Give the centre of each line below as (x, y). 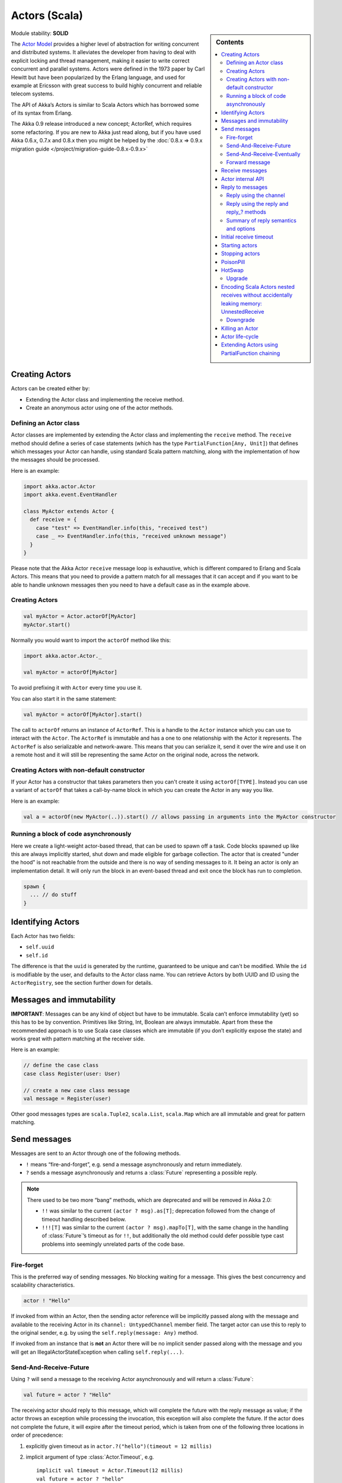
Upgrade (237, 278)
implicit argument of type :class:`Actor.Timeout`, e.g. (90, 1457)
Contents (230, 42)
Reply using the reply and (257, 203)
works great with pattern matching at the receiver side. (78, 1039)
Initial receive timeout (247, 237)
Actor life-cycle (240, 337)
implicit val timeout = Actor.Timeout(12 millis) (110, 1471)
